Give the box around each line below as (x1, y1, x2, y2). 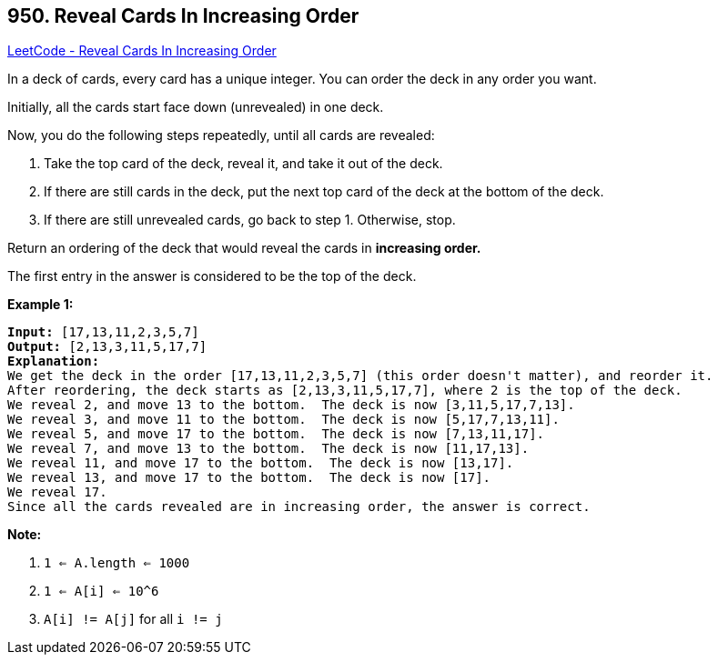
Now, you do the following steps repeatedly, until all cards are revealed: (7, 127, 435, 144)
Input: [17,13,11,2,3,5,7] (7, 325, 199, 340)
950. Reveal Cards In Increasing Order (7, 5, 359, 27)
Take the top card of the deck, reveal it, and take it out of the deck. (44, 155, 443, 172)
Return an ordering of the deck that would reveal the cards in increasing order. (7, 240, 481, 256)
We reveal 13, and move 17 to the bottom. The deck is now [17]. (7, 470, 491, 486)
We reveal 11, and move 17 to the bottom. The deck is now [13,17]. (7, 456, 514, 471)
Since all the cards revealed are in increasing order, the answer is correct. (7, 499, 591, 515)
